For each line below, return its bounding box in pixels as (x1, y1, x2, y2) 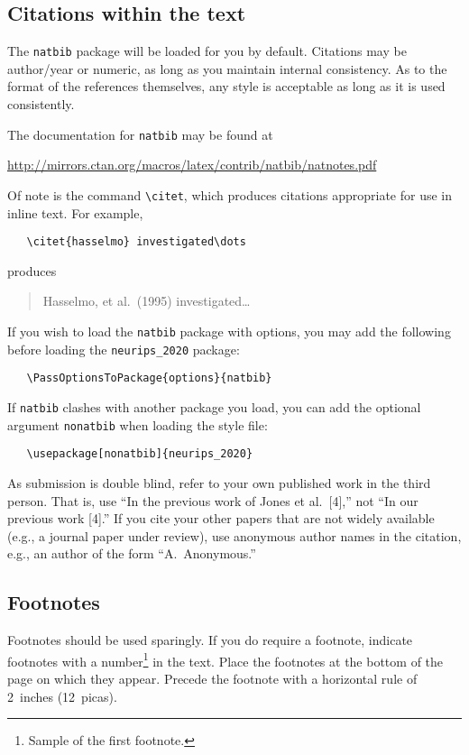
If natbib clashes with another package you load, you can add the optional (7, 397, 421, 416)
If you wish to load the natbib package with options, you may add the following (7, 321, 451, 340)
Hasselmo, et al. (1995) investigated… (42, 291, 251, 310)
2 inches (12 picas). (7, 686, 117, 705)
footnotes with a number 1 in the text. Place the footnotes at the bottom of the (7, 649, 444, 670)
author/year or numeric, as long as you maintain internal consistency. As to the (7, 59, 447, 78)
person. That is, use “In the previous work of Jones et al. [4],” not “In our (7, 491, 418, 510)
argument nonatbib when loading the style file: (7, 415, 268, 434)
